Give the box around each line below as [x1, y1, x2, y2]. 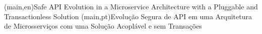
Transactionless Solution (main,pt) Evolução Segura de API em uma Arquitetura [4, 11, 252, 21]
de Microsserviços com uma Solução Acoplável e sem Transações [4, 21, 202, 31]
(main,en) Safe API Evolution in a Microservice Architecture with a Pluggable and [4, 1, 258, 11]
